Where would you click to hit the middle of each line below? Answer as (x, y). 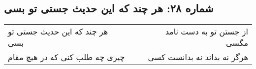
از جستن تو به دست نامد (207, 32)
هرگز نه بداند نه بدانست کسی (198, 57)
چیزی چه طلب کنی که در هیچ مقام (66, 57)
